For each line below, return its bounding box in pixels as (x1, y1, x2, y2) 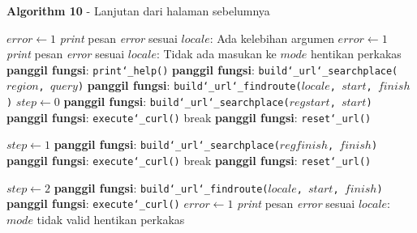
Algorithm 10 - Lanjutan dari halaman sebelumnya (6, 2, 270, 19)
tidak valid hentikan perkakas (37, 211, 185, 228)
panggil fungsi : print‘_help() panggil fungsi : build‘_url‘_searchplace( (6, 61, 398, 78)
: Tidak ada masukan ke (156, 45, 277, 62)
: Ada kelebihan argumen (209, 29, 334, 46)
